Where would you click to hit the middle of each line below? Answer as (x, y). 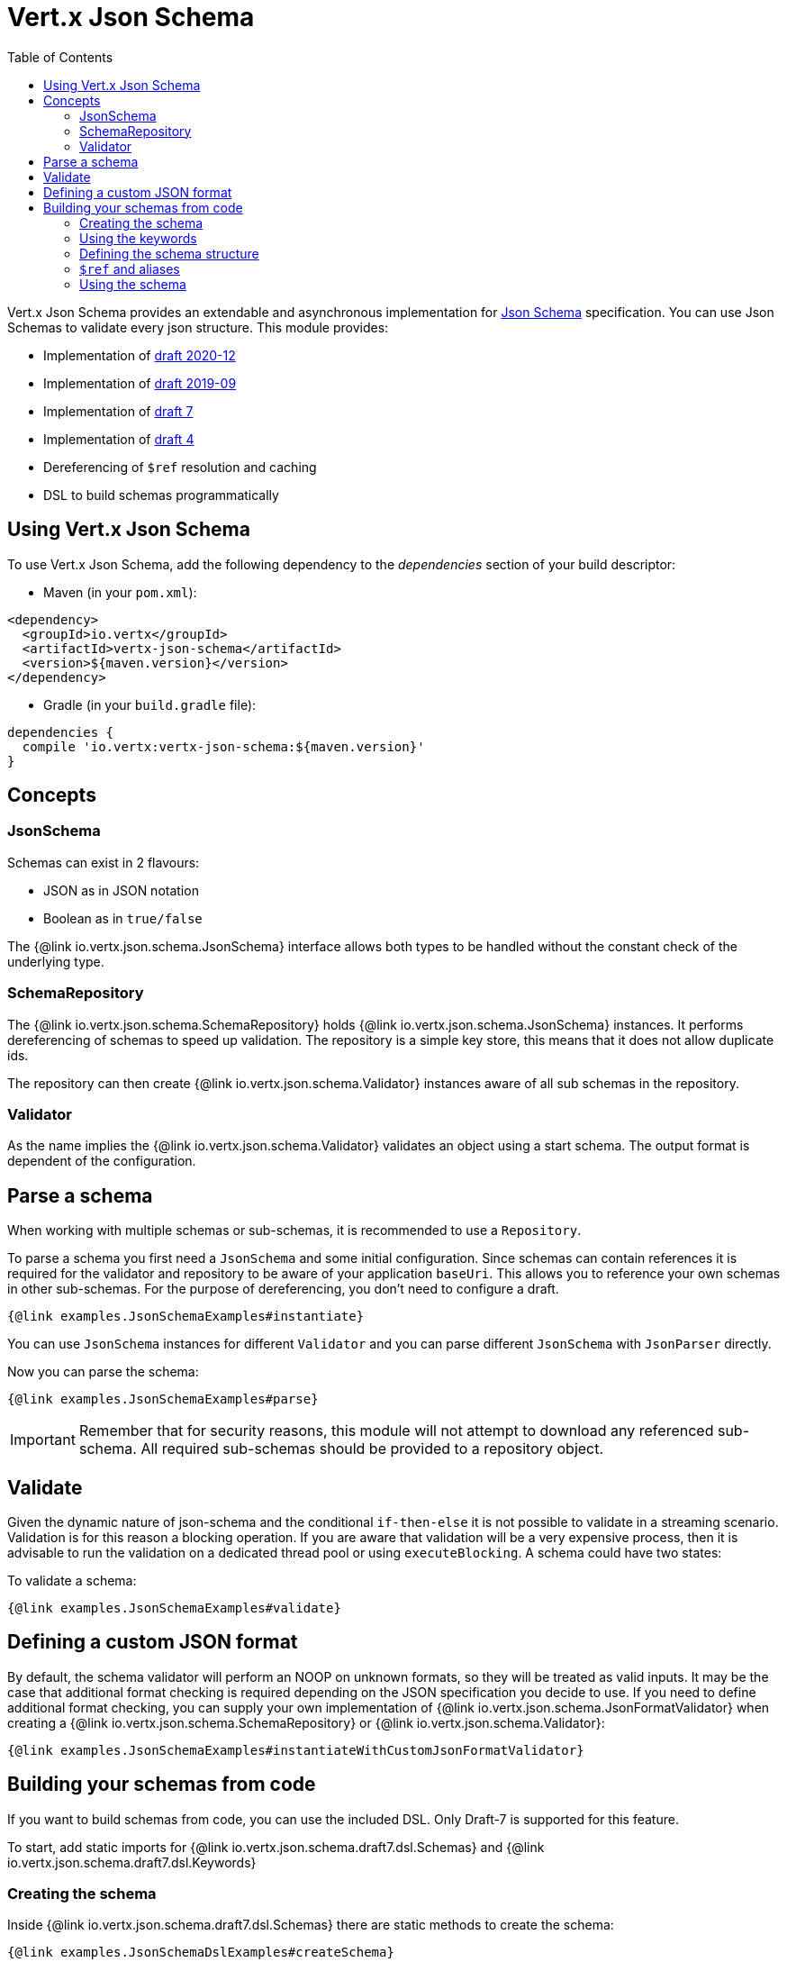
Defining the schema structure (169, 253)
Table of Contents (60, 57)
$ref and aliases (130, 268)
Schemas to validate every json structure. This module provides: (198, 327)
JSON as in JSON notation (121, 890)
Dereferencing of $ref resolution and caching (180, 467)
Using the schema (133, 284)
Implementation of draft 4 (119, 439)
